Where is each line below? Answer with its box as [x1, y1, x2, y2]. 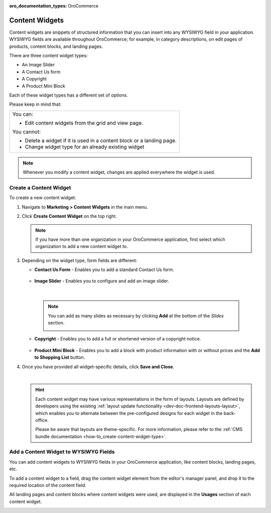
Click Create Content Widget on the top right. [22, 213, 117, 219]
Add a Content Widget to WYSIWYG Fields [9, 448, 115, 455]
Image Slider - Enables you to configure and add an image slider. [34, 278, 169, 284]
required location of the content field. [9, 482, 86, 488]
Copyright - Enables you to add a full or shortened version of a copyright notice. [34, 336, 201, 342]
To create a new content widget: [9, 195, 76, 201]
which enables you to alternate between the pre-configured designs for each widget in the [35, 410, 223, 416]
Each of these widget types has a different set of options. [9, 92, 128, 98]
